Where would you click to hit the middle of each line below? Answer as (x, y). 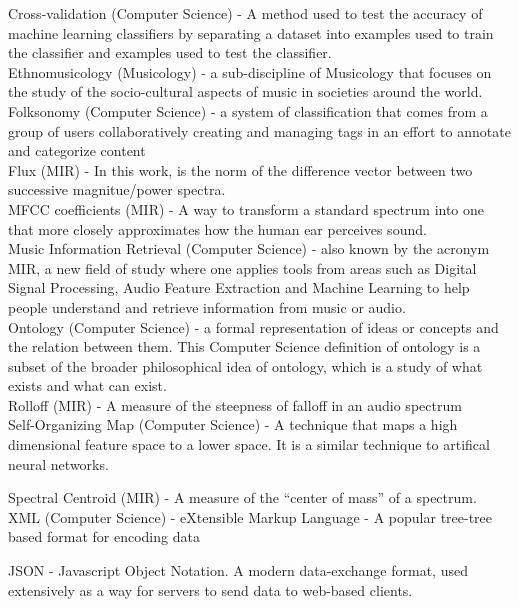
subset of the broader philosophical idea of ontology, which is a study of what (245, 365)
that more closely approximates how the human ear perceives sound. (217, 228)
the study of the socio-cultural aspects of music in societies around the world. (245, 91)
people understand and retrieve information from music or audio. (207, 306)
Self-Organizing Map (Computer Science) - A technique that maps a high (233, 424)
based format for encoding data (104, 536)
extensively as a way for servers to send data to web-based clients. (210, 589)
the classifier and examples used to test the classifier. (170, 52)
